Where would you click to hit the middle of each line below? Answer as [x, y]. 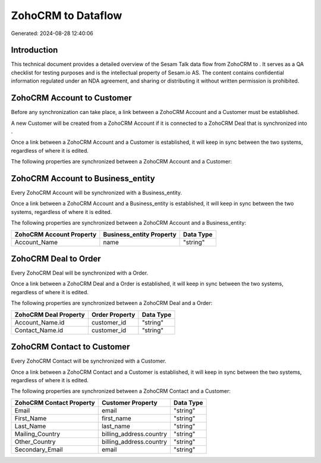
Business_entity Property [140, 234]
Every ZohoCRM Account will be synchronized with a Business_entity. [97, 193]
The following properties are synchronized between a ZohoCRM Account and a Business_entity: [129, 223]
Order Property [113, 314]
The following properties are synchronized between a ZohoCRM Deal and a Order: [112, 303]
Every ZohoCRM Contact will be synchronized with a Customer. [89, 361]
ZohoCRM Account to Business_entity [83, 178]
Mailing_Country [37, 434]
